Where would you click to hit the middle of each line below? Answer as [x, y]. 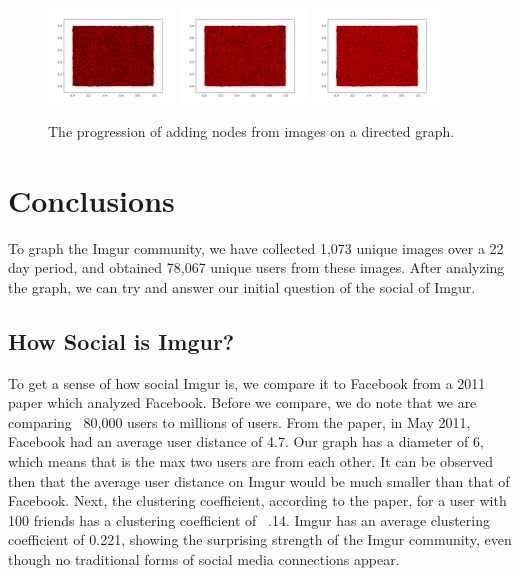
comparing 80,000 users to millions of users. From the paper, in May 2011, [239, 421]
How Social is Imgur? [121, 340]
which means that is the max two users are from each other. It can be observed [251, 461]
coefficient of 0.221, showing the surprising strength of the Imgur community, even [260, 539]
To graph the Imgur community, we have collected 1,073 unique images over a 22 [256, 247]
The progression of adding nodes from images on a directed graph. [251, 130]
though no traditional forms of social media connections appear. [204, 559]
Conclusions [91, 199]
